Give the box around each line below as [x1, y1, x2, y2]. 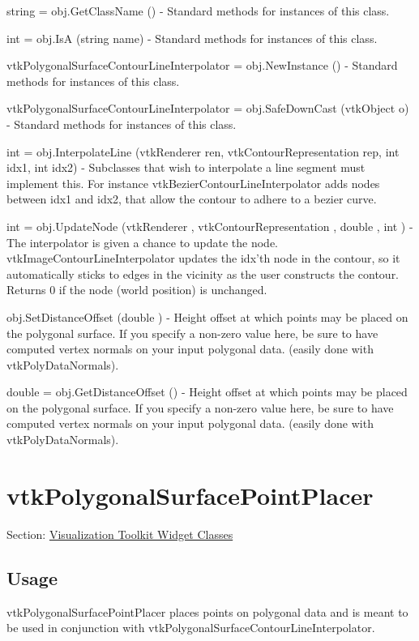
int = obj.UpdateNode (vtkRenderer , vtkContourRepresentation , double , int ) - [6, 217, 413, 234]
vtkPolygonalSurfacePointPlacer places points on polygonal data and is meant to [6, 603, 408, 620]
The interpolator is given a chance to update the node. [6, 233, 278, 250]
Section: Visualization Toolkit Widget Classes [6, 525, 233, 542]
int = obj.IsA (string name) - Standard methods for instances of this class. [6, 29, 378, 46]
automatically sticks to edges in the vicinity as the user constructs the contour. [6, 265, 400, 282]
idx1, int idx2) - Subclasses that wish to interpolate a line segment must [6, 159, 366, 176]
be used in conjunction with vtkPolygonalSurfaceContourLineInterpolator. [6, 619, 375, 636]
